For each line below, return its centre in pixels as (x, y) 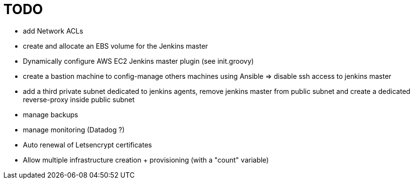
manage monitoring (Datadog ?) (74, 129)
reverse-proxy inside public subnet (79, 99)
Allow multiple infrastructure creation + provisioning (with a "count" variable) (146, 160)
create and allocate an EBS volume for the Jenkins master (116, 46)
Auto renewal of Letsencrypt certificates (88, 145)
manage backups (51, 114)
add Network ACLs (53, 31)
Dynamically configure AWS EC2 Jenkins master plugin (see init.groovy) (138, 61)
